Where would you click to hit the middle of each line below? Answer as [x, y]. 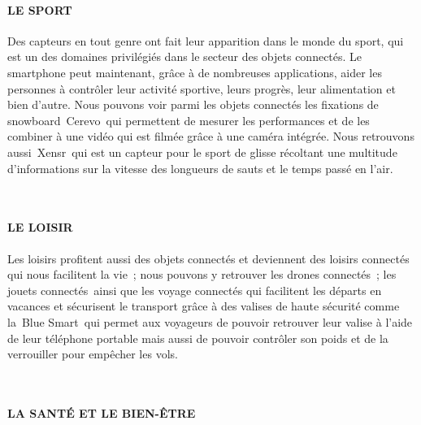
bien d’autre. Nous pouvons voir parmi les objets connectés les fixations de [193, 104]
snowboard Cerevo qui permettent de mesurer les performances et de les [189, 120]
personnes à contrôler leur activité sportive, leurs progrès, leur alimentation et [202, 88]
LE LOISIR [40, 227]
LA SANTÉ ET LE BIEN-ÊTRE [102, 412]
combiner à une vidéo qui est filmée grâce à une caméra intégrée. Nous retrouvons [211, 136]
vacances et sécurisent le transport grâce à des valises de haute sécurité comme [204, 306]
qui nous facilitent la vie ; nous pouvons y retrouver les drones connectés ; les [202, 274]
